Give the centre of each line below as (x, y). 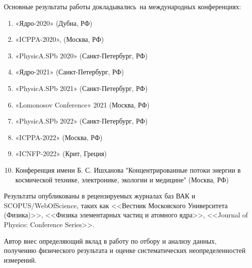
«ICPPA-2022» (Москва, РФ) (59, 137)
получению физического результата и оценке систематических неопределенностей (125, 250)
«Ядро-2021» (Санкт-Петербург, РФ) (70, 72)
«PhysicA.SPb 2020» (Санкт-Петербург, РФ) (81, 55)
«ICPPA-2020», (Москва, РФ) (60, 39)
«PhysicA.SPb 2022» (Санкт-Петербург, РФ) (81, 121)
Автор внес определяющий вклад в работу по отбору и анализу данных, (110, 241)
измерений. (20, 259)
